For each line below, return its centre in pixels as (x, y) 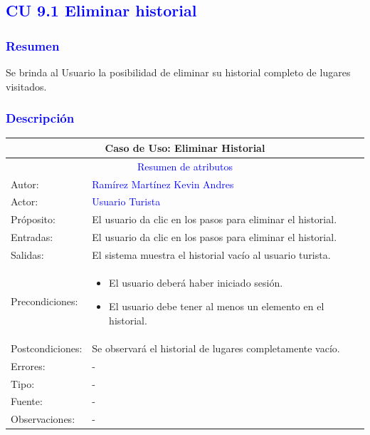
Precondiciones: (44, 301)
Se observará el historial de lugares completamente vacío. (216, 348)
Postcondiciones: (47, 348)
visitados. (26, 86)
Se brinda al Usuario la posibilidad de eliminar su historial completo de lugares (178, 72)
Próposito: (33, 219)
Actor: (25, 201)
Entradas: (32, 237)
